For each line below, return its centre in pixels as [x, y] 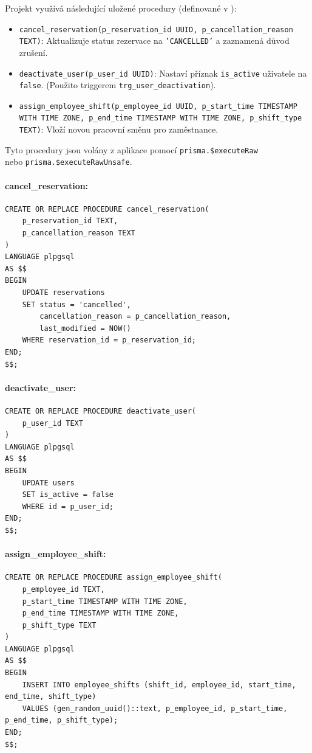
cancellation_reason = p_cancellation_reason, [135, 317]
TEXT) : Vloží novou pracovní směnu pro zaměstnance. [119, 129]
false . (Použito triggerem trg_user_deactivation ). [117, 85]
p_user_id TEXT [53, 423]
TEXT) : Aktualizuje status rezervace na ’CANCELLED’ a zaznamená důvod [154, 40]
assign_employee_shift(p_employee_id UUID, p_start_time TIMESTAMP [158, 106]
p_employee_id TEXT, [63, 589]
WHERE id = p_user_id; [68, 506]
